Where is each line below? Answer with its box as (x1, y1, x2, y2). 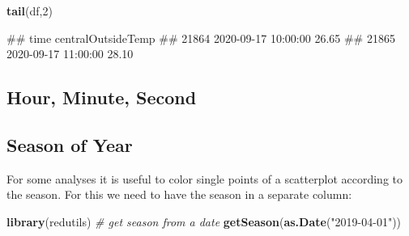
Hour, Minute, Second (6, 85, 197, 110)
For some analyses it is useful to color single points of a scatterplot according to (6, 170, 403, 187)
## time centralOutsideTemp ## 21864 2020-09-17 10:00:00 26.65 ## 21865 (6, 29, 395, 46)
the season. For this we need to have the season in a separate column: (6, 186, 352, 203)
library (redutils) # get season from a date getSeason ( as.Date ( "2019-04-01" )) (6, 213, 402, 230)
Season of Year (6, 132, 133, 157)
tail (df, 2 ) (6, 2, 53, 19)
